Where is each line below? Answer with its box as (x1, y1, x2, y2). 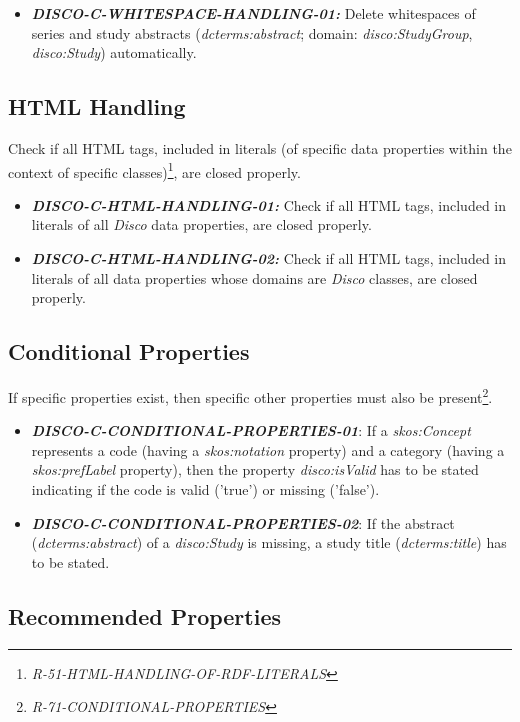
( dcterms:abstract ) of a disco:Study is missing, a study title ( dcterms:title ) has (31, 532, 507, 553)
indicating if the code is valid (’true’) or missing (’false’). (31, 479, 380, 500)
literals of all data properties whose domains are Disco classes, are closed (31, 267, 478, 288)
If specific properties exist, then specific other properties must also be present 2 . (8, 384, 493, 407)
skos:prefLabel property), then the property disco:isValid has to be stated (31, 459, 479, 480)
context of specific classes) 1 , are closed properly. (8, 158, 301, 182)
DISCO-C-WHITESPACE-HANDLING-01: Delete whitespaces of (31, 3, 476, 23)
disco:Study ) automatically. (31, 42, 197, 63)
